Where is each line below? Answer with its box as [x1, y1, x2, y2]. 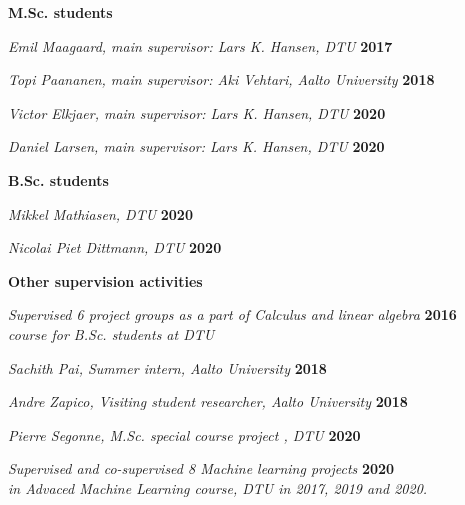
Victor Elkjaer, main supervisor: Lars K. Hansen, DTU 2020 [8, 102, 386, 123]
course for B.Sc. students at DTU [8, 323, 215, 344]
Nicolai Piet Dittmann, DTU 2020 [8, 237, 222, 258]
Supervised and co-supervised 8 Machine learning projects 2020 [8, 458, 395, 479]
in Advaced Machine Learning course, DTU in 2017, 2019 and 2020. [8, 477, 428, 498]
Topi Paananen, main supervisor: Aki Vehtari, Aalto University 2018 [8, 69, 435, 90]
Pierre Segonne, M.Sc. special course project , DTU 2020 [8, 424, 361, 445]
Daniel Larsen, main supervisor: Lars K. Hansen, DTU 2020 [8, 136, 385, 157]
